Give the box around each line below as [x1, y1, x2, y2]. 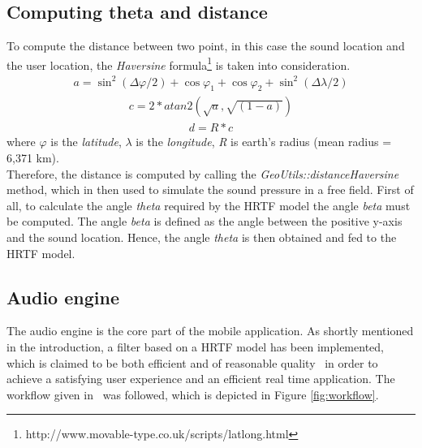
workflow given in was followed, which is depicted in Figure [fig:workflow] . [6, 386, 379, 403]
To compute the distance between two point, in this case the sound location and [6, 37, 405, 54]
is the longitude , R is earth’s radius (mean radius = [136, 133, 392, 150]
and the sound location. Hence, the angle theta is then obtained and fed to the [6, 229, 397, 245]
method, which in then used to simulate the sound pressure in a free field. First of [6, 181, 414, 198]
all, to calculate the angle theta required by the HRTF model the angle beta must [6, 196, 411, 213]
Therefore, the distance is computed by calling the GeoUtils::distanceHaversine [6, 165, 399, 182]
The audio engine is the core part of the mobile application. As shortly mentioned [6, 322, 414, 339]
